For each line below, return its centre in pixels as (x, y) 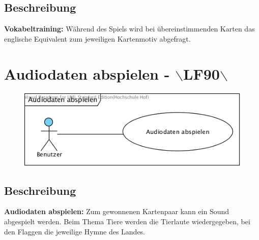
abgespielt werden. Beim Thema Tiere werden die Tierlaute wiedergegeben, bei (127, 221)
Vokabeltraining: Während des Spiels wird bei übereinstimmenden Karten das (129, 29)
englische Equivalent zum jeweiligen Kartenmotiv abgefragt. (97, 38)
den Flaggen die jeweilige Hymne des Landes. (75, 231)
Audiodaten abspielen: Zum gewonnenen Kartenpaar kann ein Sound (117, 211)
